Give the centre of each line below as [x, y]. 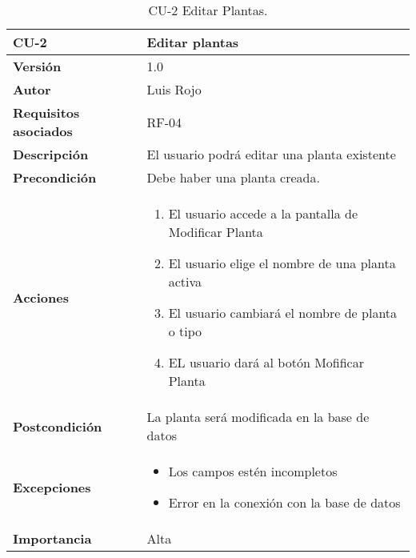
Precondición [55, 177]
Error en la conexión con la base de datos [284, 502]
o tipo [185, 331]
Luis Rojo [174, 89]
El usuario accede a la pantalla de [263, 213]
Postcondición [58, 426]
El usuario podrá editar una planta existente [271, 154]
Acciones [41, 297]
